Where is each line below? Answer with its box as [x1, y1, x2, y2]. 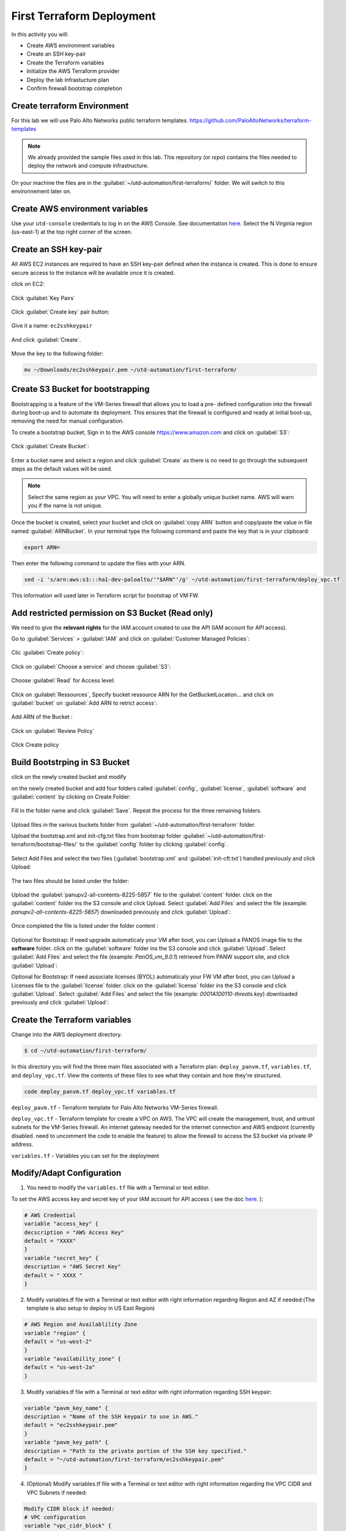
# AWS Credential [24, 1211, 76, 1219]
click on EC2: [11, 280, 45, 288]
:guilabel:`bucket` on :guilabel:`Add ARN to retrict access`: [11, 699, 158, 707]
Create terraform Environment [11, 100, 129, 111]
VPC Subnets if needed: [26, 1489, 87, 1496]
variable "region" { [24, 1330, 86, 1336]
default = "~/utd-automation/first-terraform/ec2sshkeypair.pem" [24, 1456, 224, 1463]
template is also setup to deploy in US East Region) [26, 1304, 155, 1312]
